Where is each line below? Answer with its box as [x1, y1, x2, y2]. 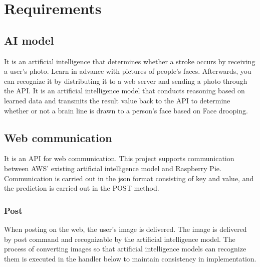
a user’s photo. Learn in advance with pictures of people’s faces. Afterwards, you [4, 66, 251, 76]
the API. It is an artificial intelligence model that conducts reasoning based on [4, 85, 245, 96]
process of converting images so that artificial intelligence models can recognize [4, 243, 246, 254]
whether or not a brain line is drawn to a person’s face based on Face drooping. [4, 105, 248, 115]
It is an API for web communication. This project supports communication [4, 153, 234, 164]
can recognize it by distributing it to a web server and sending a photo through [4, 75, 247, 86]
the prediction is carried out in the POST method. [4, 183, 159, 193]
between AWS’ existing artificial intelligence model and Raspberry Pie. [4, 163, 221, 173]
